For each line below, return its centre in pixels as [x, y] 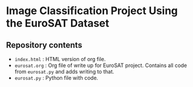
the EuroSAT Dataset [58, 23]
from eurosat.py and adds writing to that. [64, 71]
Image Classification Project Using [92, 11]
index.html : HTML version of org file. [60, 59]
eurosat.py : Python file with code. [56, 78]
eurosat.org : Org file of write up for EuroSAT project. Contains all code [101, 65]
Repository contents [44, 45]
